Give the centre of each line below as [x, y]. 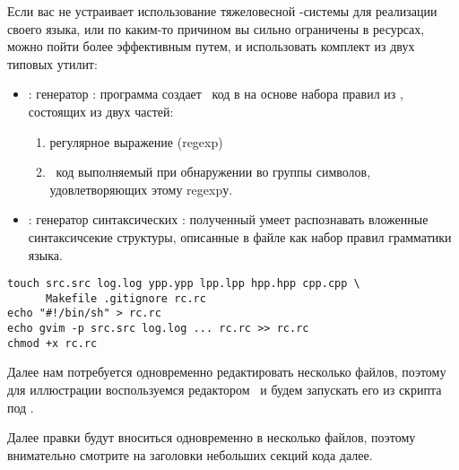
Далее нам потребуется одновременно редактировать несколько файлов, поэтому [227, 372]
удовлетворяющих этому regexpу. [141, 189]
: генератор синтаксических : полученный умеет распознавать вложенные [228, 219]
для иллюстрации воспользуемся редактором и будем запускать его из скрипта [225, 389]
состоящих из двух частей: [101, 111]
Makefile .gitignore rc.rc [126, 298]
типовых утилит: [52, 63]
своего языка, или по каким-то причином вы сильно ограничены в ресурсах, [216, 28]
